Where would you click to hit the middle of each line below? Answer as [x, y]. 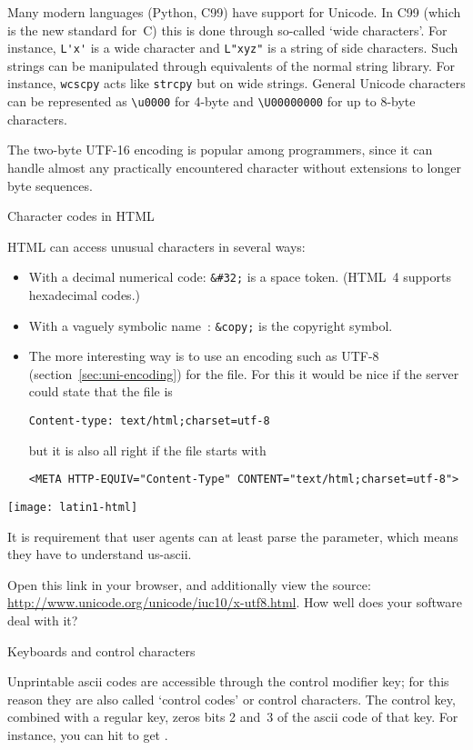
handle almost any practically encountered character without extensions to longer [234, 167]
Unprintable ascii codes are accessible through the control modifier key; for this [228, 681]
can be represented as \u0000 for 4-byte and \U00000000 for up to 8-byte [211, 101]
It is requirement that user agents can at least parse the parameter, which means [233, 536]
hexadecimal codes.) [84, 294]
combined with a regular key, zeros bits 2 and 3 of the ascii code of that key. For [233, 717]
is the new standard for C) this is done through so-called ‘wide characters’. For [227, 30]
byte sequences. [50, 185]
